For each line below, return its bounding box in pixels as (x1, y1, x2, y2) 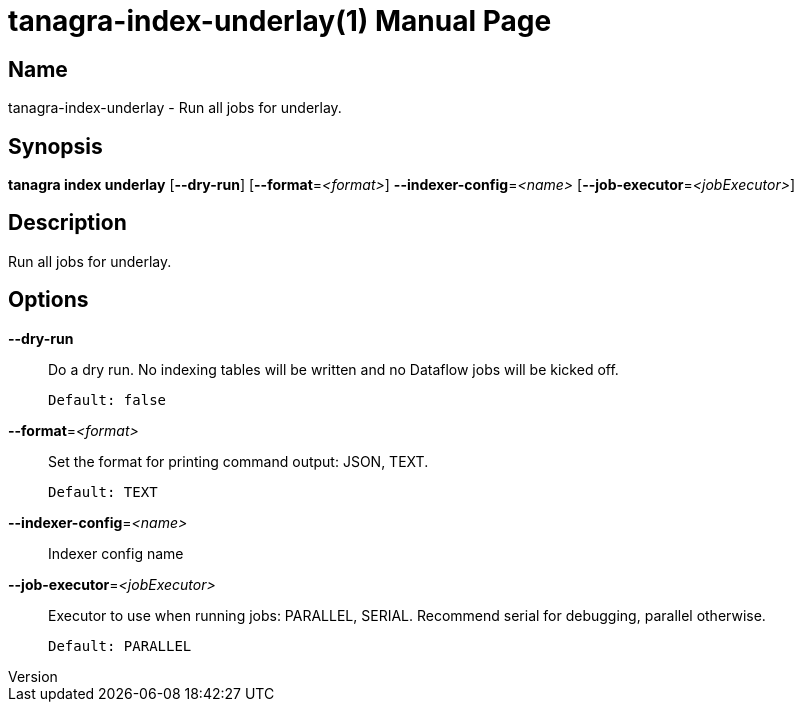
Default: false (48, 391, 167, 408)
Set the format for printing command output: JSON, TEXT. (48, 452, 429, 470)
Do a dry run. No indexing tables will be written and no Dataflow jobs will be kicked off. (48, 360, 619, 378)
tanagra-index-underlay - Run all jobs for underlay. (8, 99, 342, 117)
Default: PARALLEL (48, 637, 192, 654)
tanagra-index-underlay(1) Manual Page (8, 4, 552, 38)
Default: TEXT (48, 483, 158, 500)
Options (8, 287, 89, 313)
